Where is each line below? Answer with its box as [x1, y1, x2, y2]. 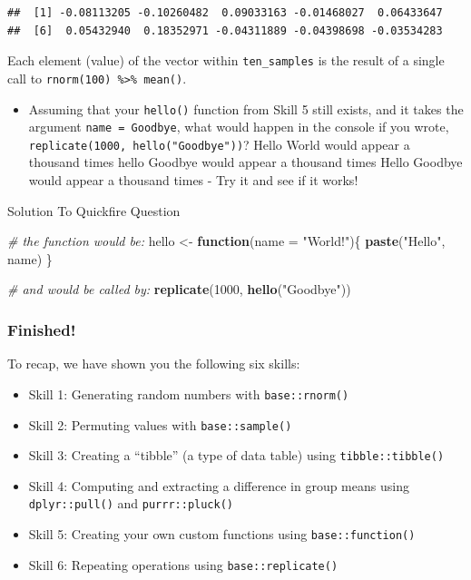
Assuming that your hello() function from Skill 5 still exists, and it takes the [28, 99, 464, 118]
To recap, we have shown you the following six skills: [7, 354, 300, 373]
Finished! [7, 318, 76, 340]
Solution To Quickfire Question [7, 201, 181, 220]
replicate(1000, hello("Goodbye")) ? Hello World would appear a [28, 134, 410, 153]
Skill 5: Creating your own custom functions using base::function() [28, 525, 416, 544]
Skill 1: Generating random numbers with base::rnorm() [28, 384, 349, 403]
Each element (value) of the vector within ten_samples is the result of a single [7, 51, 445, 70]
